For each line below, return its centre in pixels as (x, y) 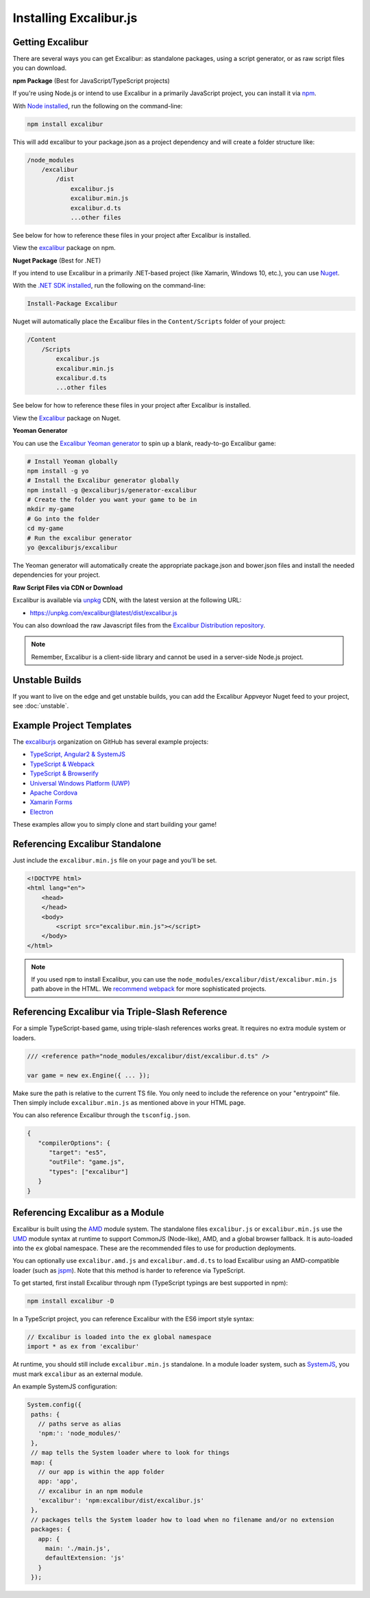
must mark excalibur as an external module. (78, 1374)
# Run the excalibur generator (80, 538)
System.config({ (54, 1405)
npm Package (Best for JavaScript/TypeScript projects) (91, 80)
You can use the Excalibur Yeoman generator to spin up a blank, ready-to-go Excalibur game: (145, 443)
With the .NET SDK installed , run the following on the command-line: (109, 286)
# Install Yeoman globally (72, 461)
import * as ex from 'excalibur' (83, 1347)
